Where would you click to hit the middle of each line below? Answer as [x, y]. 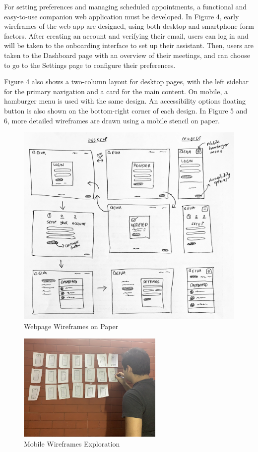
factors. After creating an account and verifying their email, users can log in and [126, 35]
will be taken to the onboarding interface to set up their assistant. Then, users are [129, 45]
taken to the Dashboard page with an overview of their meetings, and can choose [127, 55]
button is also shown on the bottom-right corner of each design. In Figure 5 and [126, 110]
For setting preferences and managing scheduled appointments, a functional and [126, 6]
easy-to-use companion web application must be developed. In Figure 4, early [122, 16]
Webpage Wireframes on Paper [71, 326]
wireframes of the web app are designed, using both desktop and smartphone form [129, 26]
